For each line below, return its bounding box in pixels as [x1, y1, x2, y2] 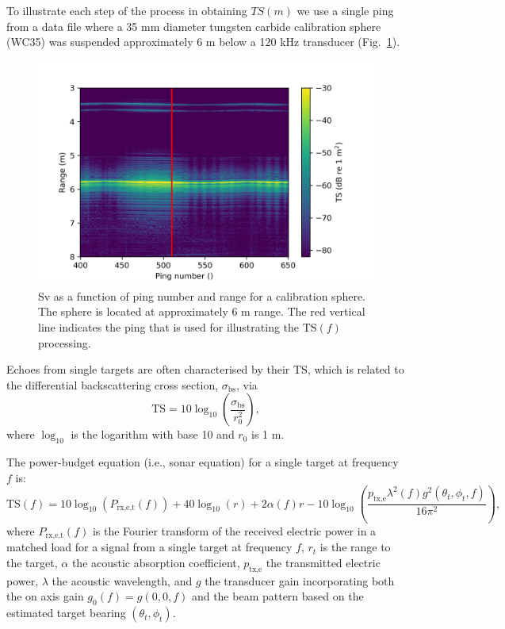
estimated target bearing [6, 604, 126, 621]
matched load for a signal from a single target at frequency [6, 539, 293, 555]
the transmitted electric [266, 554, 381, 570]
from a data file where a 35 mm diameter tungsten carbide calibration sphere [6, 17, 381, 34]
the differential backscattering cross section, [6, 376, 219, 393]
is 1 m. [251, 426, 285, 443]
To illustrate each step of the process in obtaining [6, 2, 247, 18]
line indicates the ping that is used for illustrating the [38, 318, 300, 335]
